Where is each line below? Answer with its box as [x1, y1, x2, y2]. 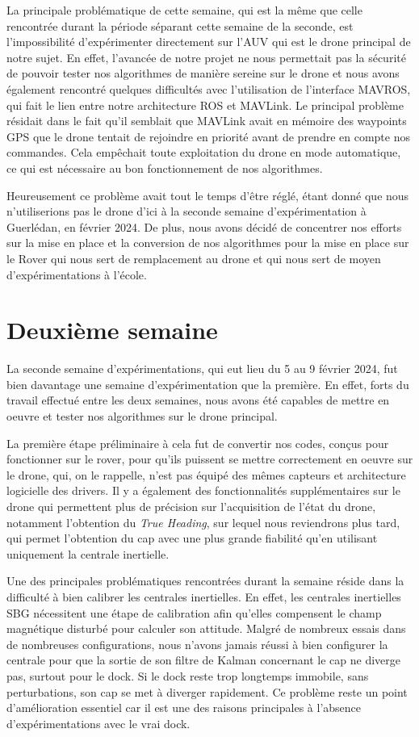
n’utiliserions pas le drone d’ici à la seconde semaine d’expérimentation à [6, 203, 367, 220]
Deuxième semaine [6, 313, 218, 346]
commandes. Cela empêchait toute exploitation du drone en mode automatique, [6, 144, 401, 161]
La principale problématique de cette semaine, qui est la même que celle [6, 2, 362, 18]
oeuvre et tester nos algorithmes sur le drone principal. [6, 408, 278, 424]
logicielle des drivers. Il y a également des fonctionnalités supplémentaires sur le [6, 482, 400, 499]
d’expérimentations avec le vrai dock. [6, 714, 191, 731]
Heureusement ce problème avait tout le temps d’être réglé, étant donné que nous [6, 186, 409, 203]
